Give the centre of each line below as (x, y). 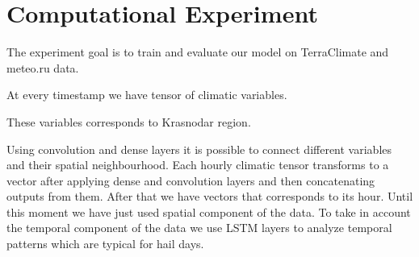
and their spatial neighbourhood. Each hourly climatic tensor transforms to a (198, 165)
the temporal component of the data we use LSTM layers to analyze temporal (199, 228)
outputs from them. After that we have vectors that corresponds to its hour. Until (210, 196)
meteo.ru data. (43, 67)
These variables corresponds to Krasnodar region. (129, 121)
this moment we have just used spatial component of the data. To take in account (209, 211)
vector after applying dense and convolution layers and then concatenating (191, 180)
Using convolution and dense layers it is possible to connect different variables (199, 149)
